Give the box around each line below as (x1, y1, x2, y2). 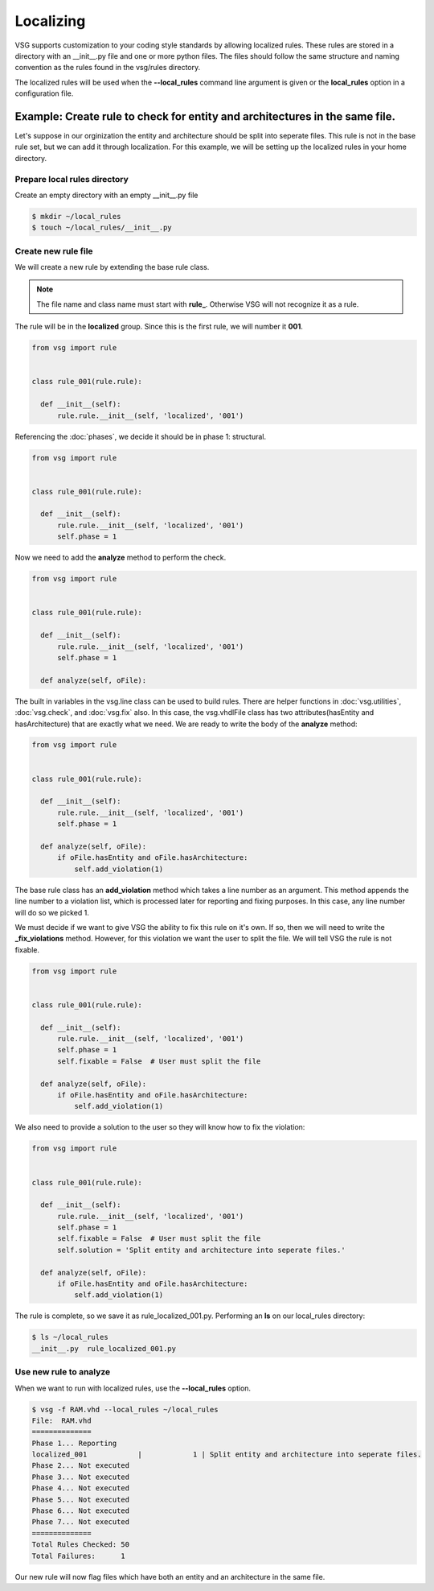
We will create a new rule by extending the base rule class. (14, 262, 210, 272)
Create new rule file (14, 246, 93, 257)
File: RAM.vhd (31, 1415, 92, 1425)
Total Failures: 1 (31, 1551, 126, 1560)
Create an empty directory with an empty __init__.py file (14, 190, 199, 200)
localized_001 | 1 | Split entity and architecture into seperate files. (31, 1450, 422, 1459)
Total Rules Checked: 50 (31, 1540, 130, 1549)
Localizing (14, 12, 86, 30)
